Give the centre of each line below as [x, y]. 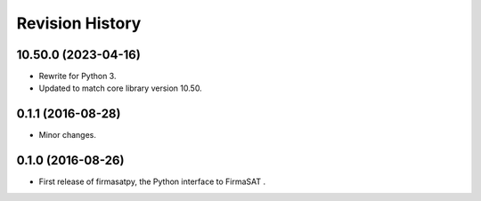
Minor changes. [68, 135]
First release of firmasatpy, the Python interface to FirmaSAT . [152, 181]
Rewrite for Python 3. [77, 76]
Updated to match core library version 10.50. [120, 88]
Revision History [79, 23]
